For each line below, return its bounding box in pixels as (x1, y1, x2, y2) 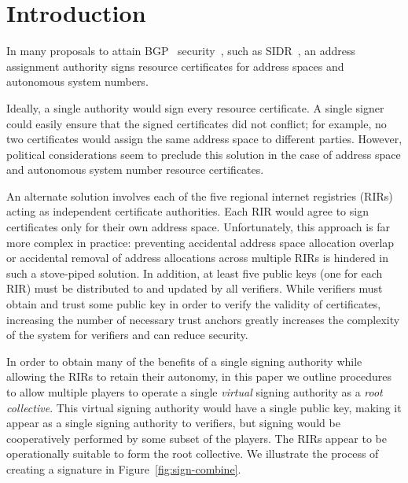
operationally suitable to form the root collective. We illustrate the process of (6, 445, 379, 462)
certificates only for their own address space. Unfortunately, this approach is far (6, 219, 391, 235)
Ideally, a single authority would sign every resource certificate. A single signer (6, 99, 384, 116)
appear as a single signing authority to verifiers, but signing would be (6, 415, 340, 431)
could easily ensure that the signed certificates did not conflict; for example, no (6, 115, 387, 131)
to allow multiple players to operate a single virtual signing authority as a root (6, 384, 383, 400)
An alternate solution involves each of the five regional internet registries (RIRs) (6, 187, 393, 204)
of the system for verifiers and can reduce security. (6, 326, 248, 343)
